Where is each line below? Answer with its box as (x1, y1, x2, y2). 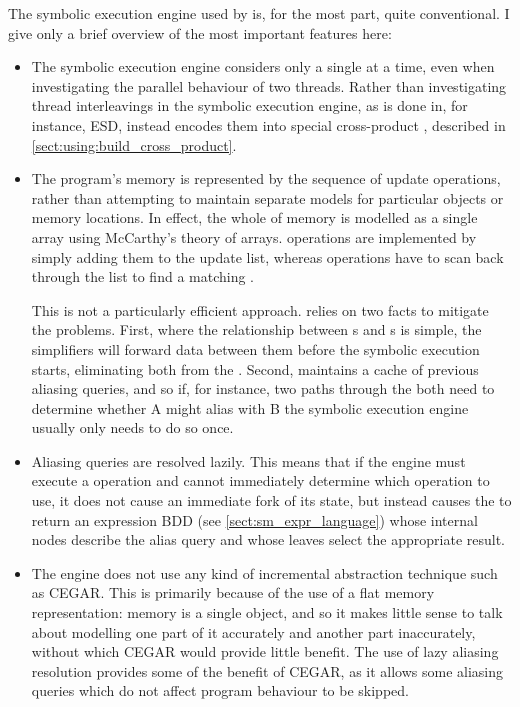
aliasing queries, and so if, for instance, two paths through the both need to (31, 378, 495, 399)
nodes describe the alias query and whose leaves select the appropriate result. (31, 529, 505, 550)
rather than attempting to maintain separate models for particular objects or (31, 187, 504, 208)
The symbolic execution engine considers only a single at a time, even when (31, 56, 495, 77)
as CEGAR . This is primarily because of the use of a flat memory (31, 582, 435, 603)
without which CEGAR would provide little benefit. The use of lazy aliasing (31, 641, 499, 662)
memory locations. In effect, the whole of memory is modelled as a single (31, 207, 478, 228)
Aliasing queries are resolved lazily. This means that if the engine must (31, 450, 466, 471)
